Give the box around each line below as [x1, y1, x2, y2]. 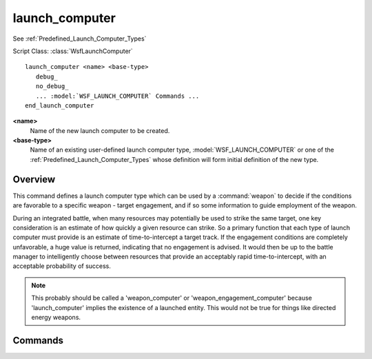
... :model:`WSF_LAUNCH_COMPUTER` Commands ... [35, 92, 200, 100]
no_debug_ [35, 83, 69, 90]
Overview [12, 173, 56, 185]
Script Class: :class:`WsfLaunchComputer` [12, 47, 134, 55]
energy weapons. [31, 314, 81, 322]
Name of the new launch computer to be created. [30, 126, 170, 134]
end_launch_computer [25, 101, 94, 110]
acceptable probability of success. [12, 262, 112, 270]
